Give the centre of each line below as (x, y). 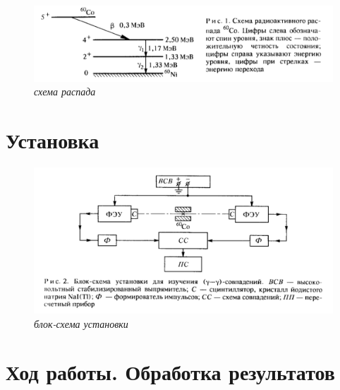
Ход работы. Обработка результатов (170, 372)
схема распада (65, 91)
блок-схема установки (81, 323)
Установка (53, 140)
